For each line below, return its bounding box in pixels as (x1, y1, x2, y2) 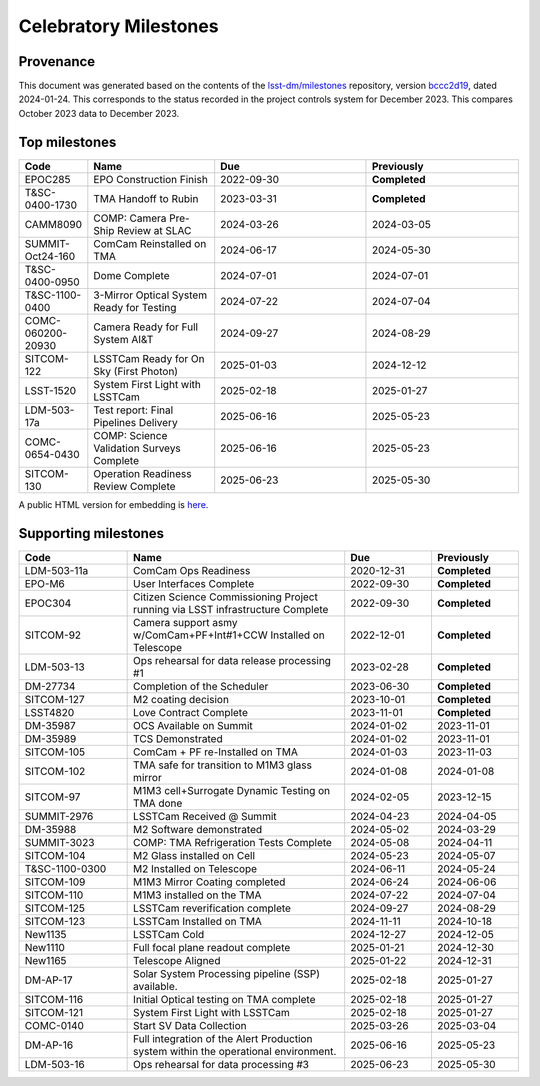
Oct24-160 (24, 249, 76, 263)
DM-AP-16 (24, 1038, 74, 1052)
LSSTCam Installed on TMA (133, 914, 262, 928)
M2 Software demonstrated (133, 822, 263, 836)
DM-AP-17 (24, 973, 74, 987)
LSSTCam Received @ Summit (133, 809, 277, 823)
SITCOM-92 (24, 628, 82, 642)
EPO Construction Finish (93, 172, 209, 186)
